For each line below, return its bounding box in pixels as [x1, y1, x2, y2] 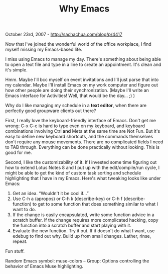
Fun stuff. [5, 248, 25, 254]
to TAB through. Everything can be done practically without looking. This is [5, 144, 159, 150]
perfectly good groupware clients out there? [5, 108, 96, 114]
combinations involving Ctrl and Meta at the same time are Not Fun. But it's [5, 128, 160, 134]
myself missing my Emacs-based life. [5, 46, 83, 53]
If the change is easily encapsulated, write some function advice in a [12, 212, 154, 218]
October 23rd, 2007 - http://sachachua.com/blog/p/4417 [5, 31, 123, 38]
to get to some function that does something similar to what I [32, 201, 158, 207]
